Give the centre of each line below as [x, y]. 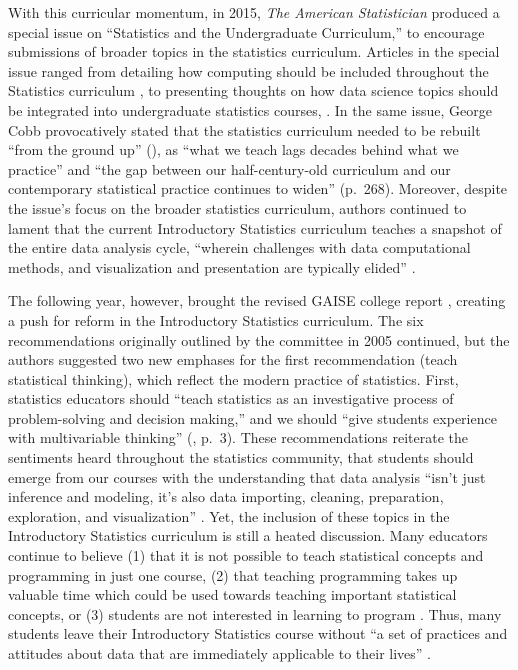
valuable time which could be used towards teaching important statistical [232, 594]
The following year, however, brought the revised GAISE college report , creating [257, 300]
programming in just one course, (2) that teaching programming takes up [233, 574]
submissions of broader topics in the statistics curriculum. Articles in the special [254, 51]
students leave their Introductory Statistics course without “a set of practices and [258, 633]
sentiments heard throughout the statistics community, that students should [241, 457]
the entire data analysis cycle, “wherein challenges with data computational [239, 247]
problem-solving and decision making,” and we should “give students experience [252, 417]
